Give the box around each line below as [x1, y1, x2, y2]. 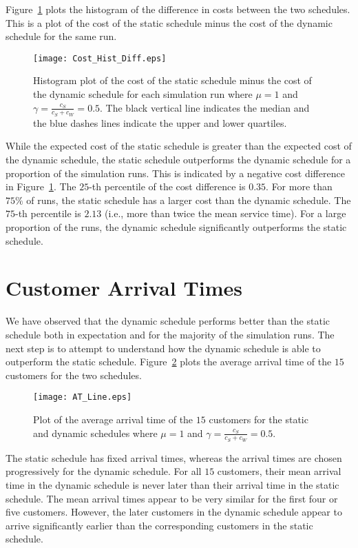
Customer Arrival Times [6, 274, 243, 302]
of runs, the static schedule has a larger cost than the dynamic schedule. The [26, 192, 351, 207]
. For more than [266, 179, 333, 194]
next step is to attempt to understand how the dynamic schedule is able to [6, 341, 321, 355]
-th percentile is [15, 206, 81, 221]
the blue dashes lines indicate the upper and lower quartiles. [33, 115, 287, 130]
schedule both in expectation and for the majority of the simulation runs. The [6, 327, 335, 341]
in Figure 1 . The [6, 179, 76, 194]
